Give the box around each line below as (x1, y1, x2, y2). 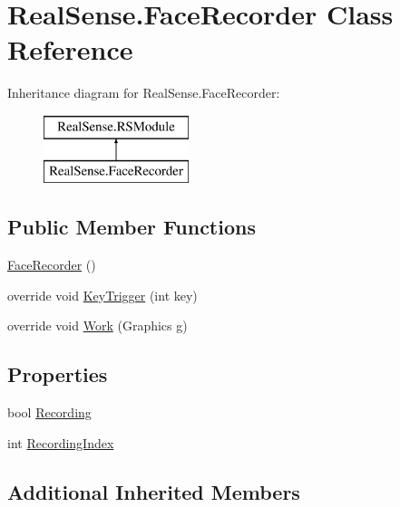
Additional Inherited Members (7, 477, 300, 505)
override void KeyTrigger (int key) (7, 285, 198, 304)
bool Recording (7, 403, 92, 422)
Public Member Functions (7, 213, 256, 241)
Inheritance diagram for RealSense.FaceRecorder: (7, 83, 280, 102)
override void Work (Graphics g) (7, 316, 188, 335)
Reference (7, 31, 133, 68)
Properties (7, 360, 108, 388)
